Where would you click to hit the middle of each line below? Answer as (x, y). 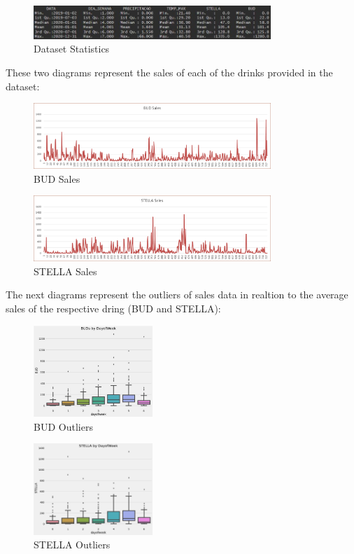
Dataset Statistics (72, 49)
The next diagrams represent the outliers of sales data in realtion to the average (177, 295)
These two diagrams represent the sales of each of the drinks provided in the (169, 72)
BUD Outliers (63, 426)
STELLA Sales (65, 271)
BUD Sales (57, 178)
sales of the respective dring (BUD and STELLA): (113, 309)
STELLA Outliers (72, 545)
